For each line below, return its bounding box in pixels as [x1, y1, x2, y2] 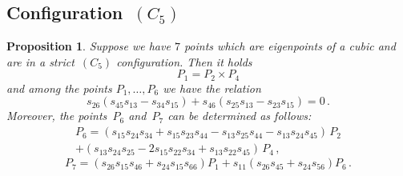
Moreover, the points [6, 107, 107, 124]
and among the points [6, 79, 112, 96]
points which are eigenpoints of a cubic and [183, 38, 396, 54]
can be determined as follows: [167, 107, 312, 124]
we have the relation [163, 79, 261, 96]
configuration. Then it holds [116, 53, 252, 70]
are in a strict [6, 53, 75, 70]
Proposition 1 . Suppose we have [6, 38, 171, 54]
